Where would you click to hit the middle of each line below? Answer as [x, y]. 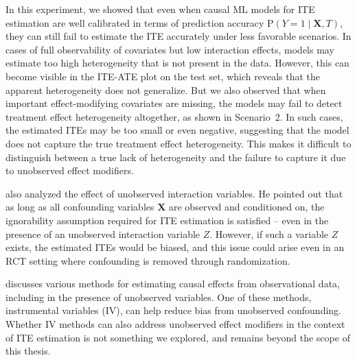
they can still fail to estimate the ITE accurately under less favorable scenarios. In [178, 36]
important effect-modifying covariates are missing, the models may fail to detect [174, 103]
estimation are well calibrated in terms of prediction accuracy [135, 22]
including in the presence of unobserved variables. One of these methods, [159, 297]
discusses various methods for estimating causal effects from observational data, [173, 284]
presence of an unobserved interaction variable [103, 233]
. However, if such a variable [269, 233]
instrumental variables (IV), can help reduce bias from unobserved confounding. [173, 310]
